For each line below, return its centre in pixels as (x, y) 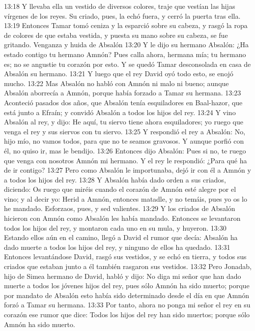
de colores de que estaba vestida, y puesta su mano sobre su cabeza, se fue (116, 35)
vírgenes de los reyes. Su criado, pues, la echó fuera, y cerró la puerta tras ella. (122, 15)
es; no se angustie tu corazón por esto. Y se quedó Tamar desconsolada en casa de (127, 64)
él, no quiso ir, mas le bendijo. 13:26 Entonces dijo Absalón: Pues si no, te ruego (125, 150)
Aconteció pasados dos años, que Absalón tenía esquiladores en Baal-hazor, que (123, 102)
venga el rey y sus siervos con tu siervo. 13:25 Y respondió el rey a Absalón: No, (125, 131)
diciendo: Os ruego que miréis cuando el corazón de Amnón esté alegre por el (120, 189)
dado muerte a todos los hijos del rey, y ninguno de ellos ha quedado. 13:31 (117, 247)
